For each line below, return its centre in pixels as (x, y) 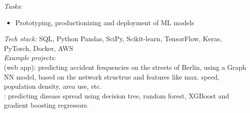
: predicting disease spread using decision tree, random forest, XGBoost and (117, 95)
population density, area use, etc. (53, 86)
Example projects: (30, 57)
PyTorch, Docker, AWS (39, 48)
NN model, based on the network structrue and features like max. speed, (112, 76)
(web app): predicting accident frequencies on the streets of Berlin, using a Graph (125, 67)
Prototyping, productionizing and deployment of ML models (105, 22)
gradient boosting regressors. (47, 105)
